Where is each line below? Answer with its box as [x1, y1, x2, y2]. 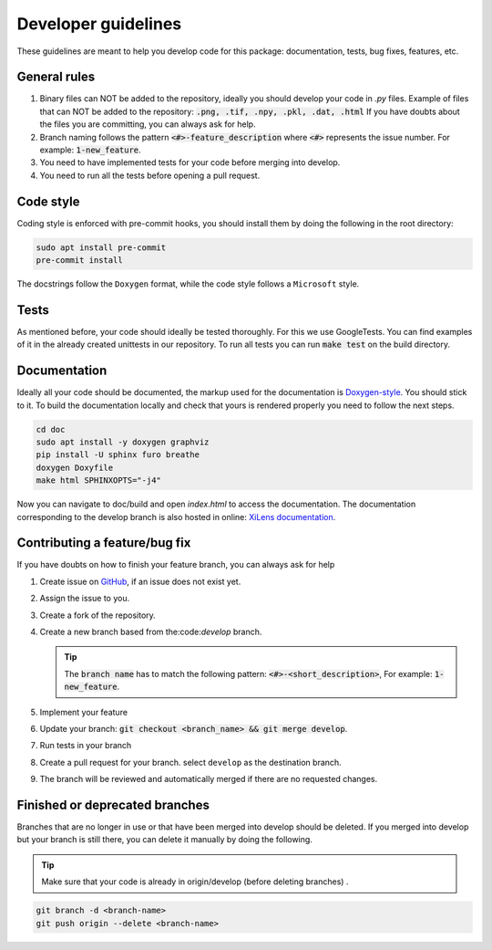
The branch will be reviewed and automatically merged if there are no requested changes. [39, 774, 378, 785]
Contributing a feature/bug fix [16, 535, 191, 551]
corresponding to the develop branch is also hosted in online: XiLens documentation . [16, 511, 336, 522]
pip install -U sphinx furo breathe [36, 450, 200, 460]
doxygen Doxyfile [36, 462, 114, 473]
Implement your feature [39, 706, 128, 717]
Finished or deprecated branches [16, 797, 210, 812]
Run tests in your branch [39, 740, 132, 751]
